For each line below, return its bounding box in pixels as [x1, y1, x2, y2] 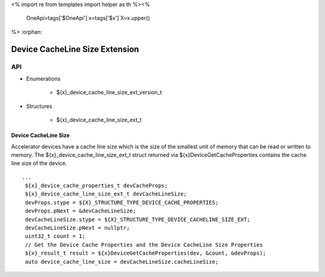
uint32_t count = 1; [25, 233, 85, 240]
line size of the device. [11, 160, 67, 167]
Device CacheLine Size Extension [11, 44, 140, 54]
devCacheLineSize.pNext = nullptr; [25, 224, 130, 232]
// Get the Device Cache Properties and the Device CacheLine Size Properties [25, 241, 263, 248]
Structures [26, 103, 52, 110]
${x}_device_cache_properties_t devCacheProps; [25, 182, 168, 189]
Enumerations [26, 75, 61, 82]
